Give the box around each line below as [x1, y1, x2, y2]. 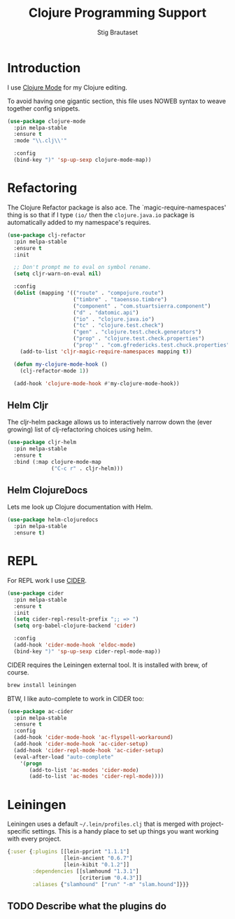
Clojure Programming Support [28, 5, 207, 21]
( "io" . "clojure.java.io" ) [73, 315, 155, 323]
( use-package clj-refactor [7, 231, 86, 239]
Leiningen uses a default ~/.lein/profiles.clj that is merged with [7, 820, 199, 828]
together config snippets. [7, 104, 80, 113]
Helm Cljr [7, 399, 49, 411]
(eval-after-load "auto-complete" [13, 753, 114, 761]
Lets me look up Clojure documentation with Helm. [7, 503, 153, 511]
